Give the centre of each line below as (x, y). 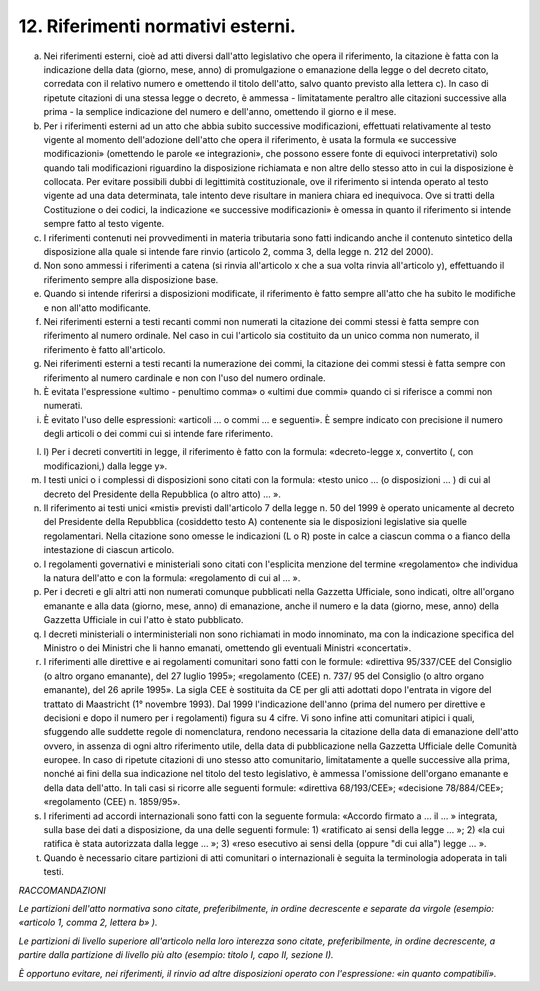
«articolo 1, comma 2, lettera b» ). (88, 922)
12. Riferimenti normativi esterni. (157, 26)
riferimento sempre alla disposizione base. (131, 279)
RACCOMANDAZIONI (62, 890)
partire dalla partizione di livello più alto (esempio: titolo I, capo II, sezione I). (176, 955)
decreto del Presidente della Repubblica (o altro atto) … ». (162, 494)
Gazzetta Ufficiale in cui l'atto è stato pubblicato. (143, 620)
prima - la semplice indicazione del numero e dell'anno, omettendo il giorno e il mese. (220, 112)
